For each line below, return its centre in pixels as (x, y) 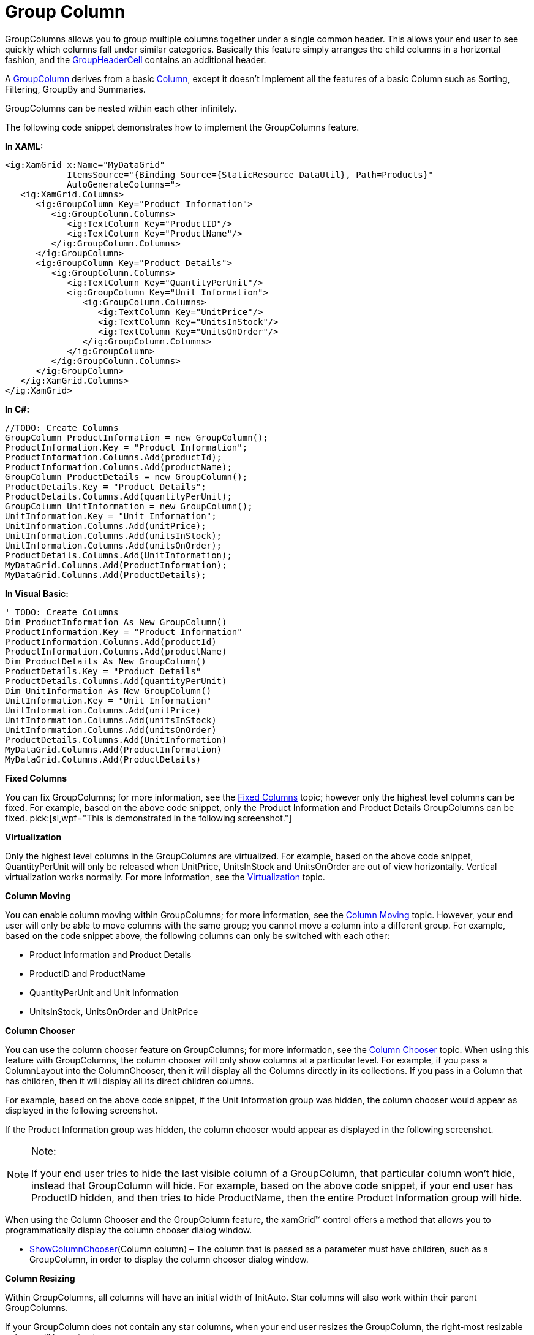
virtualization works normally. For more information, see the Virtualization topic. (165, 877)
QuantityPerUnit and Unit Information (104, 992)
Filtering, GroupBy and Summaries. (75, 89)
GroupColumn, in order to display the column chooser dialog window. (169, 1259)
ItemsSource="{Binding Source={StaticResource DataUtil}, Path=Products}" (250, 174)
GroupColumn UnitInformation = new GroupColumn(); (129, 506)
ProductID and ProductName (87, 973)
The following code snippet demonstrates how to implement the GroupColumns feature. (182, 127)
